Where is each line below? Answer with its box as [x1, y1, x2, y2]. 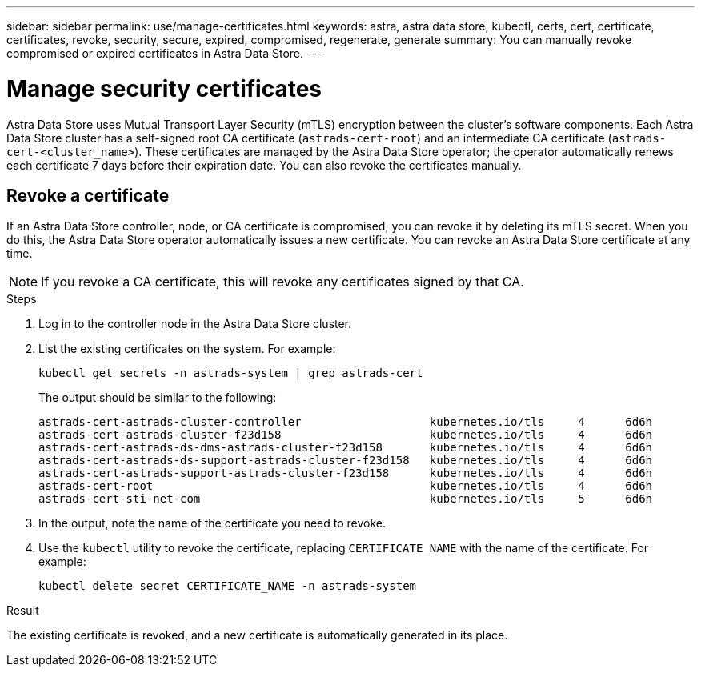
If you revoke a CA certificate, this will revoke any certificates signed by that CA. [41, 274, 524, 290]
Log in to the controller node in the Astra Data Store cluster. [38, 317, 352, 331]
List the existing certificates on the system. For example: [38, 342, 336, 356]
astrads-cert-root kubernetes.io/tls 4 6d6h [38, 479, 653, 493]
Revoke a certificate [6, 185, 170, 206]
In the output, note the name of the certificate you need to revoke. [38, 516, 387, 531]
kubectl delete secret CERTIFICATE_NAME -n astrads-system [38, 579, 417, 593]
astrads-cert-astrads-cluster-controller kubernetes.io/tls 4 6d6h [38, 415, 653, 429]
